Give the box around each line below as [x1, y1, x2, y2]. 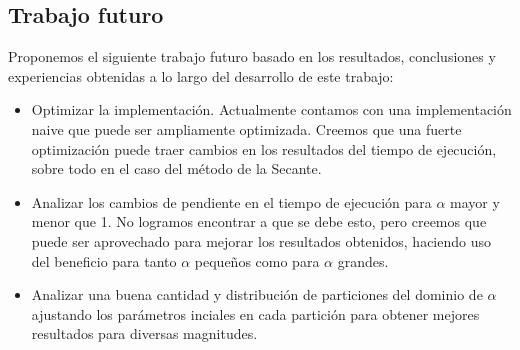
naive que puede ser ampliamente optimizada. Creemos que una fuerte [31, 118, 462, 139]
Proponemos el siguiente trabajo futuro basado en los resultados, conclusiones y [8, 46, 496, 67]
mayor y [450, 191, 500, 212]
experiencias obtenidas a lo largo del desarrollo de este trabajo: [8, 65, 394, 86]
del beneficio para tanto [31, 250, 177, 271]
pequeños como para [194, 250, 320, 271]
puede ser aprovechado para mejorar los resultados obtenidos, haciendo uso [31, 230, 491, 251]
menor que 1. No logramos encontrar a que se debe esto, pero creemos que [31, 211, 487, 232]
